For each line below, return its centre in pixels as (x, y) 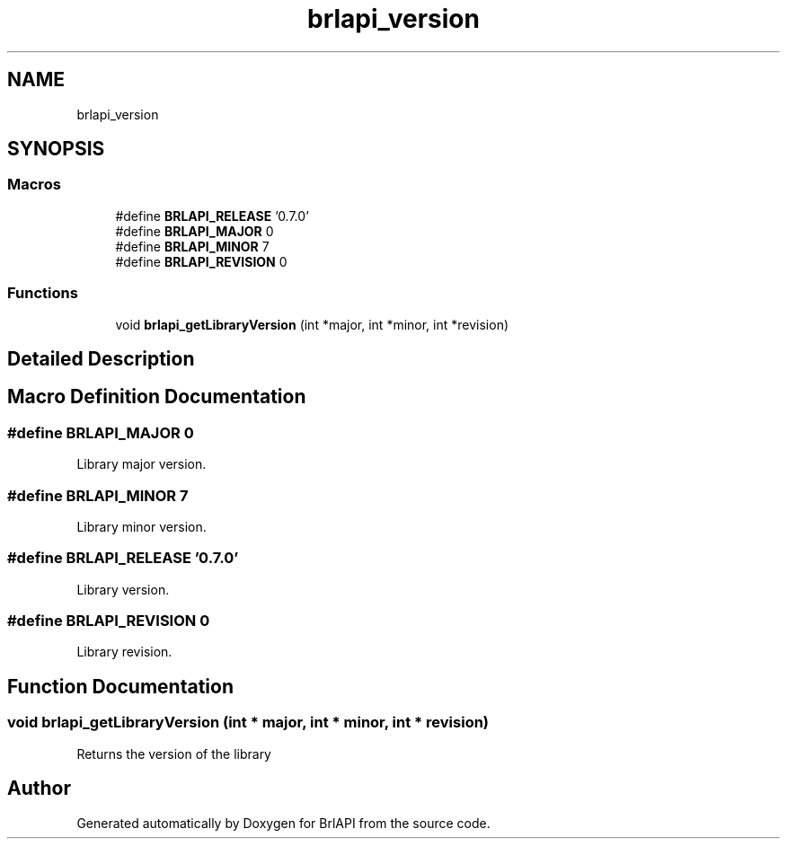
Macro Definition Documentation (157, 397)
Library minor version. (141, 526)
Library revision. (124, 652)
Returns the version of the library (174, 753)
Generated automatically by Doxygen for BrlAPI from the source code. (283, 823)
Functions (43, 293)
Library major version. (141, 464)
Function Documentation (120, 686)
